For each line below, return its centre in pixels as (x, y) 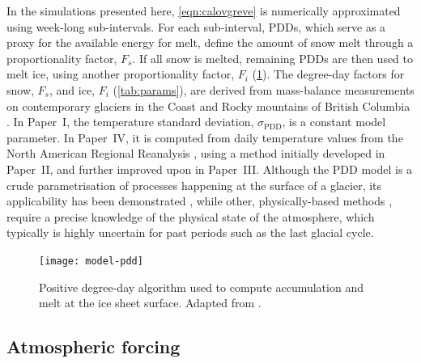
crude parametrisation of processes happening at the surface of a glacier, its (194, 185)
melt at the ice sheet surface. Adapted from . (150, 303)
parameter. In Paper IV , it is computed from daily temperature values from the (205, 137)
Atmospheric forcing (94, 346)
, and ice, (72, 89)
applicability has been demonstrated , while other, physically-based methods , (200, 201)
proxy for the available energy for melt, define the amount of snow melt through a (210, 42)
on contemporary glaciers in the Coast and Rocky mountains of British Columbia (208, 106)
